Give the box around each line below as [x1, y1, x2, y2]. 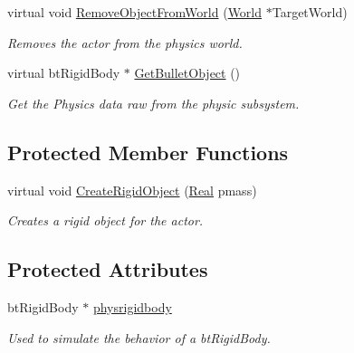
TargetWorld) [272, 3, 348, 21]
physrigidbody [92, 297, 172, 316]
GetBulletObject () [134, 63, 241, 82]
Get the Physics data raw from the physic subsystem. [7, 93, 300, 112]
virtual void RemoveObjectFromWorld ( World [7, 3, 263, 21]
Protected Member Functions [7, 138, 289, 166]
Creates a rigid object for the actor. [7, 211, 204, 230]
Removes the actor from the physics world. [7, 33, 243, 52]
